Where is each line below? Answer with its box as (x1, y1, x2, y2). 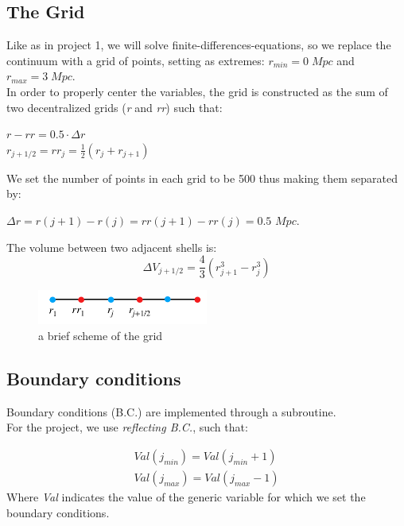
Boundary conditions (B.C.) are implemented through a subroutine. (6, 403, 336, 420)
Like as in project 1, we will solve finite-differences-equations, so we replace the (6, 37, 391, 53)
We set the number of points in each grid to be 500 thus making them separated (6, 169, 398, 186)
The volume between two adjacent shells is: (6, 238, 217, 255)
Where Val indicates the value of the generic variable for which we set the (6, 488, 366, 505)
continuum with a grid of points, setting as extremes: (6, 52, 265, 68)
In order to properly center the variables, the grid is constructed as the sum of (6, 83, 388, 99)
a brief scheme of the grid (38, 327, 163, 343)
